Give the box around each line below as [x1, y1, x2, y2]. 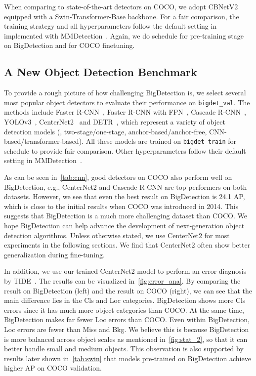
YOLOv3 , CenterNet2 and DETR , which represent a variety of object [4, 117, 225, 127]
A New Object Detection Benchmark [4, 64, 197, 80]
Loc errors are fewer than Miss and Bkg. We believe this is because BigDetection [4, 324, 249, 334]
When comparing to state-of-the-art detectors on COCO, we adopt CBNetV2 [4, 1, 238, 11]
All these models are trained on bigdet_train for [85, 136, 236, 146]
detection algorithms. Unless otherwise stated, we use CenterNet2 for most [4, 230, 230, 240]
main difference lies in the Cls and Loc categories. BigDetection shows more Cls [4, 295, 246, 305]
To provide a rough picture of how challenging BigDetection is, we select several [4, 87, 246, 98]
